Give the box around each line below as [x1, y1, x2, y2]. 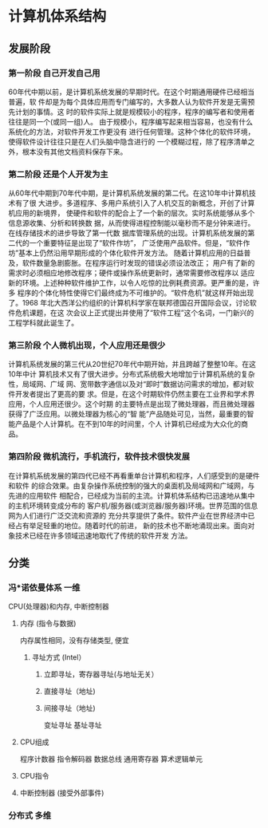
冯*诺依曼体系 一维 [8, 582, 81, 593]
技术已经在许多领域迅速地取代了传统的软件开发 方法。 [14, 530, 192, 540]
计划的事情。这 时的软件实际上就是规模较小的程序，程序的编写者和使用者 [14, 107, 255, 116]
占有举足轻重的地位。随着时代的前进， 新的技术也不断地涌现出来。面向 [14, 520, 248, 530]
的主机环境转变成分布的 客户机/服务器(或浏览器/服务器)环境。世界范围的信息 [8, 500, 258, 511]
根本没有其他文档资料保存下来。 [22, 147, 128, 156]
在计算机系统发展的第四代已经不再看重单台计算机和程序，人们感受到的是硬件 [8, 471, 260, 480]
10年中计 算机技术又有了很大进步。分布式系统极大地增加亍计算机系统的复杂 [8, 369, 255, 379]
